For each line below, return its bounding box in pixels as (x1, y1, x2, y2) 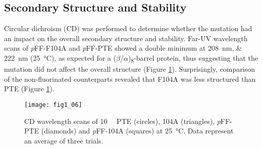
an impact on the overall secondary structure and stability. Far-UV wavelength (4, 33, 248, 43)
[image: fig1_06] (24, 101, 82, 108)
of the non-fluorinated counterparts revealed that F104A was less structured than (4, 73, 256, 84)
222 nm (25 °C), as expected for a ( (4, 52, 116, 63)
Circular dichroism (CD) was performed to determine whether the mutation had (4, 23, 252, 34)
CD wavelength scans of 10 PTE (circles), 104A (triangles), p (24, 115, 221, 126)
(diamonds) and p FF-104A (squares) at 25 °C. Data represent (41, 125, 234, 136)
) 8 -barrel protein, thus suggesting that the (128, 52, 258, 64)
